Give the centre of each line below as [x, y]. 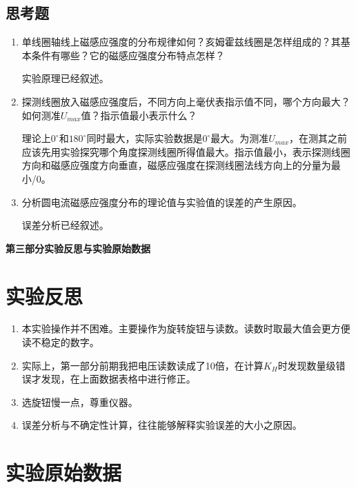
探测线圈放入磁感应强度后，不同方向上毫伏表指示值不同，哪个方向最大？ [186, 101]
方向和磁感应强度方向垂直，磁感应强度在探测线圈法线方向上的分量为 [176, 165]
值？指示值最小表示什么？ [139, 115]
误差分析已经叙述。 [65, 225]
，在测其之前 [318, 138]
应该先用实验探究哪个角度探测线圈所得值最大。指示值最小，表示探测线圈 [186, 151]
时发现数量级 [307, 365]
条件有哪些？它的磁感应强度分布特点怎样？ [128, 55]
